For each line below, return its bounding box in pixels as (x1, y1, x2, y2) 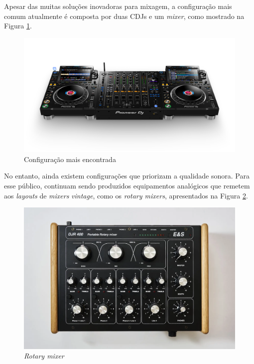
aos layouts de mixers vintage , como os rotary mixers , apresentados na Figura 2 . (4, 190, 248, 200)
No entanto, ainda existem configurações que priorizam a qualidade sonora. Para (4, 171, 250, 181)
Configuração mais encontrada (24, 154, 116, 164)
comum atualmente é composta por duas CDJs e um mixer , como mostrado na (4, 10, 245, 21)
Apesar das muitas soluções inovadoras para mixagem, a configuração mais (4, 1, 232, 11)
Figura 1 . (4, 20, 32, 31)
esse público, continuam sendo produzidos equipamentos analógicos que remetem (4, 180, 250, 190)
